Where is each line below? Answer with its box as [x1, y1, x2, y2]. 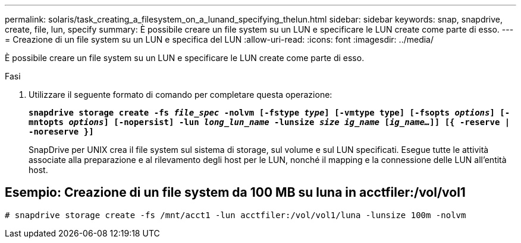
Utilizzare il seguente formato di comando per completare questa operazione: [29, 89, 332, 100]
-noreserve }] [29, 127, 94, 136]
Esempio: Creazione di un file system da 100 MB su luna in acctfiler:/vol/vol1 [5, 185, 466, 200]
